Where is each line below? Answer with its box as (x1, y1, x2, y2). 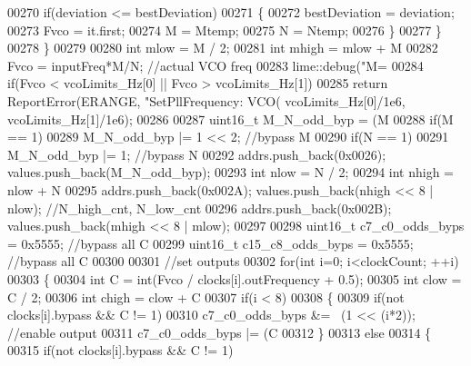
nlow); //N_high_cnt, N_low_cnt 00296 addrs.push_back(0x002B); (7, 198, 392, 217)
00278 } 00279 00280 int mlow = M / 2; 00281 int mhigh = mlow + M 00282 (7, 38, 438, 57)
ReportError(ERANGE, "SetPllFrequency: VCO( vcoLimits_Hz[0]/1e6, (7, 91, 406, 110)
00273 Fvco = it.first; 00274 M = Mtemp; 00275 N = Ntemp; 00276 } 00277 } (7, 20, 442, 39)
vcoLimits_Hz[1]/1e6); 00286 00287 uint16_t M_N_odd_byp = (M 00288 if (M (7, 109, 454, 128)
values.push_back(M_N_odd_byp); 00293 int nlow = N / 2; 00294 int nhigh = (7, 163, 454, 182)
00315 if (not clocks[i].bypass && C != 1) (7, 341, 234, 360)
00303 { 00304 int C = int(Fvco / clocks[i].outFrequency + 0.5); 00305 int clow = (7, 269, 462, 288)
